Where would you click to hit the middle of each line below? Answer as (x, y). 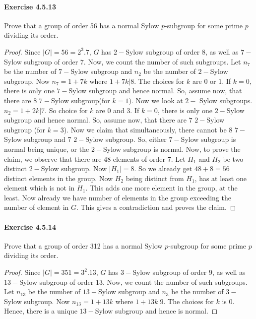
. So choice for (66, 110)
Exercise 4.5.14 (30, 226)
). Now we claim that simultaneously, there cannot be (145, 129)
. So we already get (163, 168)
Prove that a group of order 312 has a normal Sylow (83, 245)
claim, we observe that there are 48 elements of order (85, 159)
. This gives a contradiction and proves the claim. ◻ (156, 207)
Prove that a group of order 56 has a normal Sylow (82, 25)
